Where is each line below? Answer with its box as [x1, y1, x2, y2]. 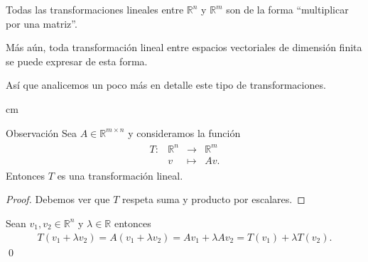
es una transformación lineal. [57, 168, 183, 182]
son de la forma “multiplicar [226, 2, 349, 16]
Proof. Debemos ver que [6, 192, 110, 207]
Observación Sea [6, 125, 77, 140]
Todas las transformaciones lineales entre [6, 2, 184, 16]
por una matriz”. [6, 16, 77, 31]
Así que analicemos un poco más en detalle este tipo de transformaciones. [6, 77, 326, 92]
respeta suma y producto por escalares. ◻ [121, 192, 305, 207]
